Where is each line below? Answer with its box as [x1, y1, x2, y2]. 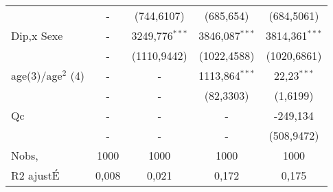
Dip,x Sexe [11, 28, 63, 43]
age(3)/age [11, 67, 62, 83]
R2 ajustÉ [11, 167, 60, 183]
